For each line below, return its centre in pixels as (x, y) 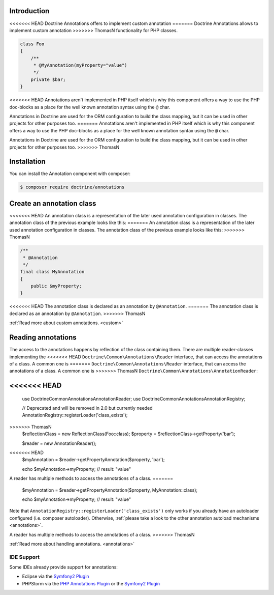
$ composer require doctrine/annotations (72, 187)
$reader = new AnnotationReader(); (59, 443)
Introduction (29, 11)
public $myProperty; (56, 286)
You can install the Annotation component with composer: (70, 174)
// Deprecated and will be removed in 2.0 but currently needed (87, 408)
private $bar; (48, 79)
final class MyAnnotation (52, 272)
